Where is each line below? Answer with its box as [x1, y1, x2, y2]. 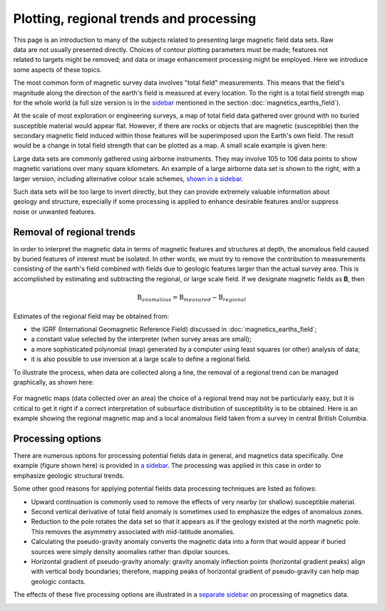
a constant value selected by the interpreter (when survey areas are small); [31, 335, 252, 343]
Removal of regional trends [13, 226, 135, 238]
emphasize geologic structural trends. [13, 471, 125, 480]
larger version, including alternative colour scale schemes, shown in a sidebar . [13, 174, 244, 183]
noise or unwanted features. [13, 207, 96, 216]
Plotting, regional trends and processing [13, 11, 257, 26]
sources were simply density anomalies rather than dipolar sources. [31, 547, 230, 555]
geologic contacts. [31, 577, 86, 585]
